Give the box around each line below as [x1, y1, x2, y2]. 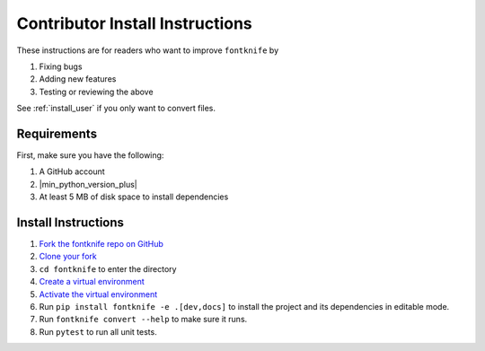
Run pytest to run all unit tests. [39, 326, 157, 337]
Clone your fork [39, 251, 98, 262]
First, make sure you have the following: [16, 150, 164, 161]
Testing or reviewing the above [39, 86, 154, 97]
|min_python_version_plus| [39, 179, 138, 189]
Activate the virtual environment [39, 288, 158, 300]
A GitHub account [39, 166, 105, 177]
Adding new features [39, 74, 117, 84]
